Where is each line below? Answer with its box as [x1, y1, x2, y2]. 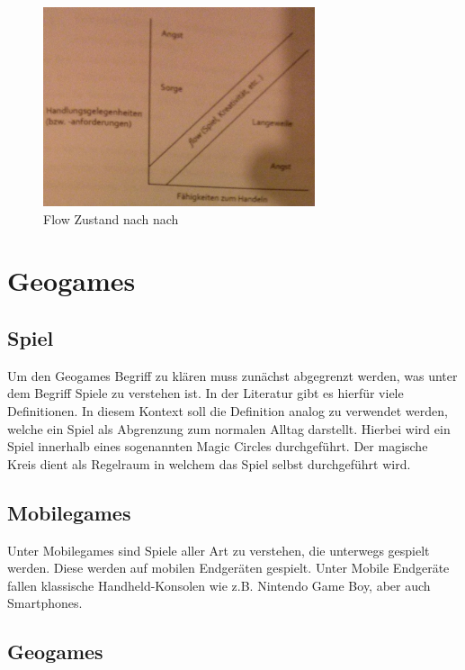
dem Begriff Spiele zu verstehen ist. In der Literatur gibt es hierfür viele [7, 384, 404, 403]
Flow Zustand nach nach [43, 209, 179, 228]
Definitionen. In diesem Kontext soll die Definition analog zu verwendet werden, [7, 402, 448, 421]
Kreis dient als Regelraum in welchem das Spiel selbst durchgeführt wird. [7, 454, 411, 473]
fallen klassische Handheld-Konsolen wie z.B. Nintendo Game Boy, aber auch [7, 575, 431, 594]
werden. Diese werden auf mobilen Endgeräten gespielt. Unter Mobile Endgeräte [7, 558, 450, 577]
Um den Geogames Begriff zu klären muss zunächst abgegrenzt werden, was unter [7, 366, 458, 385]
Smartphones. [7, 593, 83, 612]
